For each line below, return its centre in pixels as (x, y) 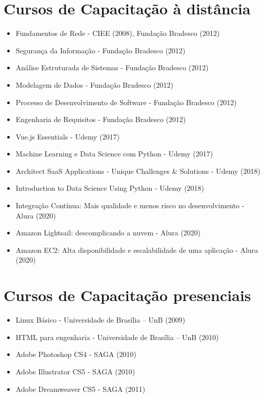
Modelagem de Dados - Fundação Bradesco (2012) (94, 84)
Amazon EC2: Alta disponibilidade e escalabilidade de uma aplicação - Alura (137, 250)
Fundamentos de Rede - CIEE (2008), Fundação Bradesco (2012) (118, 33)
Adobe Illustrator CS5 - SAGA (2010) (75, 371)
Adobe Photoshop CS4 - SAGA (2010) (76, 354)
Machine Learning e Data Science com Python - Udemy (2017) (114, 154)
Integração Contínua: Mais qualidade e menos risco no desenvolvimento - (130, 205)
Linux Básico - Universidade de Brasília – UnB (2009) (100, 320)
